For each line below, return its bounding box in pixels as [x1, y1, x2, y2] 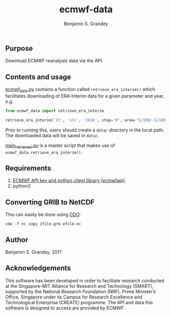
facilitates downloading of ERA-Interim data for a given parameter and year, [5, 92, 165, 99]
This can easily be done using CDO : [5, 212, 81, 218]
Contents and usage [5, 72, 72, 81]
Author [5, 235, 28, 244]
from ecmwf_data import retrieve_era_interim [5, 108, 104, 114]
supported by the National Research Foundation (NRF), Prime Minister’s [5, 288, 156, 294]
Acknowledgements [5, 264, 71, 273]
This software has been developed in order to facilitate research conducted [5, 277, 165, 284]
